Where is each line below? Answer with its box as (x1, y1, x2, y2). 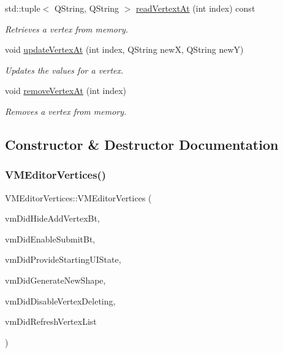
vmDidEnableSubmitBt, (5, 232, 96, 245)
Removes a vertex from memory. (5, 104, 127, 117)
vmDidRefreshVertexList (5, 315, 97, 328)
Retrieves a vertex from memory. (5, 22, 129, 35)
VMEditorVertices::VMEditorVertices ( (5, 191, 152, 204)
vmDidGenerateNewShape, (5, 273, 106, 286)
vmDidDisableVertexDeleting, (5, 294, 116, 307)
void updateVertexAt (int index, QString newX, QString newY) (5, 43, 244, 56)
